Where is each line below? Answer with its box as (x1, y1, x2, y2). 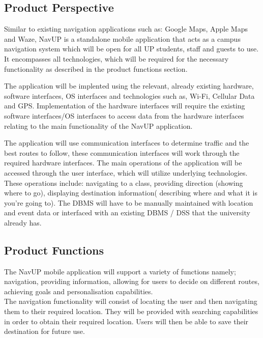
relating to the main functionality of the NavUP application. (4, 120, 193, 131)
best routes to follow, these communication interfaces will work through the (4, 147, 240, 158)
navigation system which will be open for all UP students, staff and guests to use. (4, 43, 259, 54)
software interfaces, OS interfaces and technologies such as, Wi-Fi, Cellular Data (4, 90, 255, 101)
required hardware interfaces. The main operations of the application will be (4, 157, 242, 168)
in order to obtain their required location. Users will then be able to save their (4, 316, 249, 326)
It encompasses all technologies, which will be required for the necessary (4, 53, 229, 64)
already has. (4, 217, 42, 228)
